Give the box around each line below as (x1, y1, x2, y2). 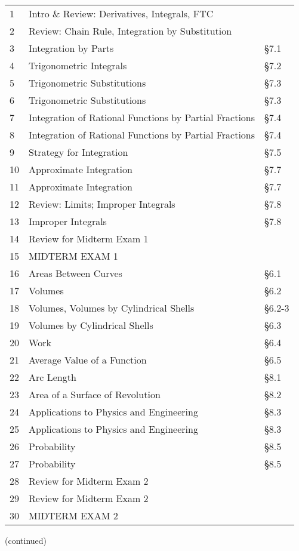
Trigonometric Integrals (29, 59, 127, 72)
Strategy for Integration (29, 145, 128, 159)
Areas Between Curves (29, 266, 122, 280)
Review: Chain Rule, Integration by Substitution (29, 24, 232, 38)
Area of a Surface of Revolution (29, 387, 161, 401)
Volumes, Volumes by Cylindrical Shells (29, 301, 195, 315)
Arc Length (29, 370, 76, 384)
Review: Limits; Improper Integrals (29, 197, 175, 211)
